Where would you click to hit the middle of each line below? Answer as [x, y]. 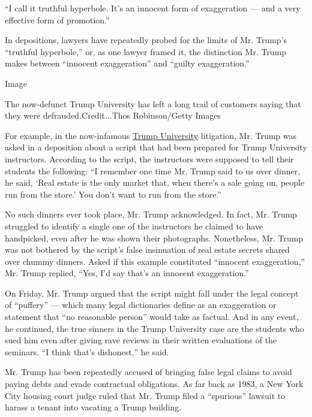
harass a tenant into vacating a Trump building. [93, 407]
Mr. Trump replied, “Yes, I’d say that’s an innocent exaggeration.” [127, 273]
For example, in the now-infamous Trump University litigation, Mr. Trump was [151, 135]
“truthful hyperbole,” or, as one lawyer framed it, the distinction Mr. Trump [146, 51]
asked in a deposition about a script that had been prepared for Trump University [156, 147]
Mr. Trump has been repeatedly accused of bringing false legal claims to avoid [148, 372]
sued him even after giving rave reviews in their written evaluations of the [141, 340]
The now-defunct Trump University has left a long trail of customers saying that [153, 103]
